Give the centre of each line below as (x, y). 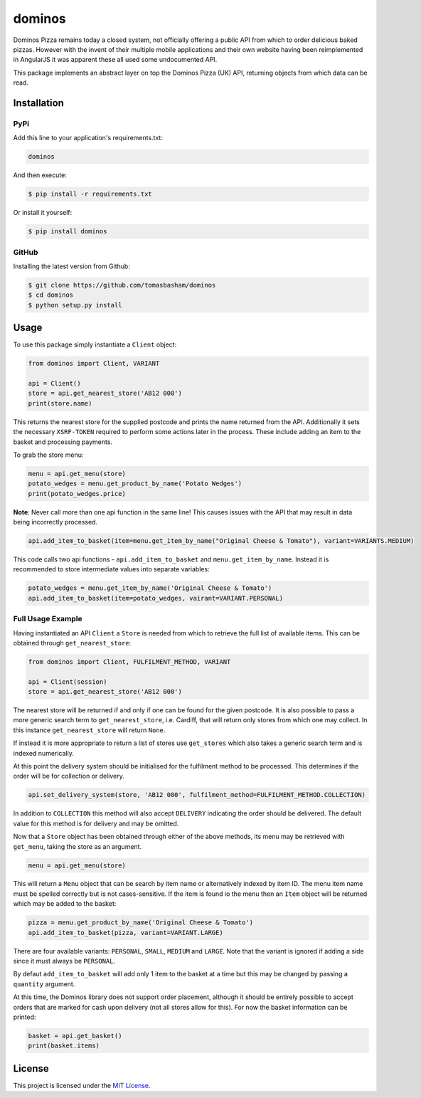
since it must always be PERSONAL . (64, 961)
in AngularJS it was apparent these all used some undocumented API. (115, 60)
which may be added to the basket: (65, 904)
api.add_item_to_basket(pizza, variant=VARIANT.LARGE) (126, 933)
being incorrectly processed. (55, 522)
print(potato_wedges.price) (77, 493)
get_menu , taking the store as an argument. (78, 846)
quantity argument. (44, 984)
